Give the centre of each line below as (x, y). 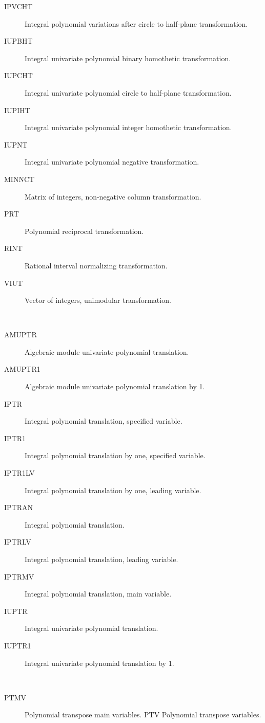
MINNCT (19, 179)
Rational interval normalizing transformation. (96, 265)
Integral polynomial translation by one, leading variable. (113, 490)
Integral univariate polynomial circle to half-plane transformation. (128, 92)
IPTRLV (18, 542)
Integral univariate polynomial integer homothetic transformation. (128, 127)
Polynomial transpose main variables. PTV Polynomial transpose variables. (143, 715)
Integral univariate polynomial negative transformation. (112, 162)
